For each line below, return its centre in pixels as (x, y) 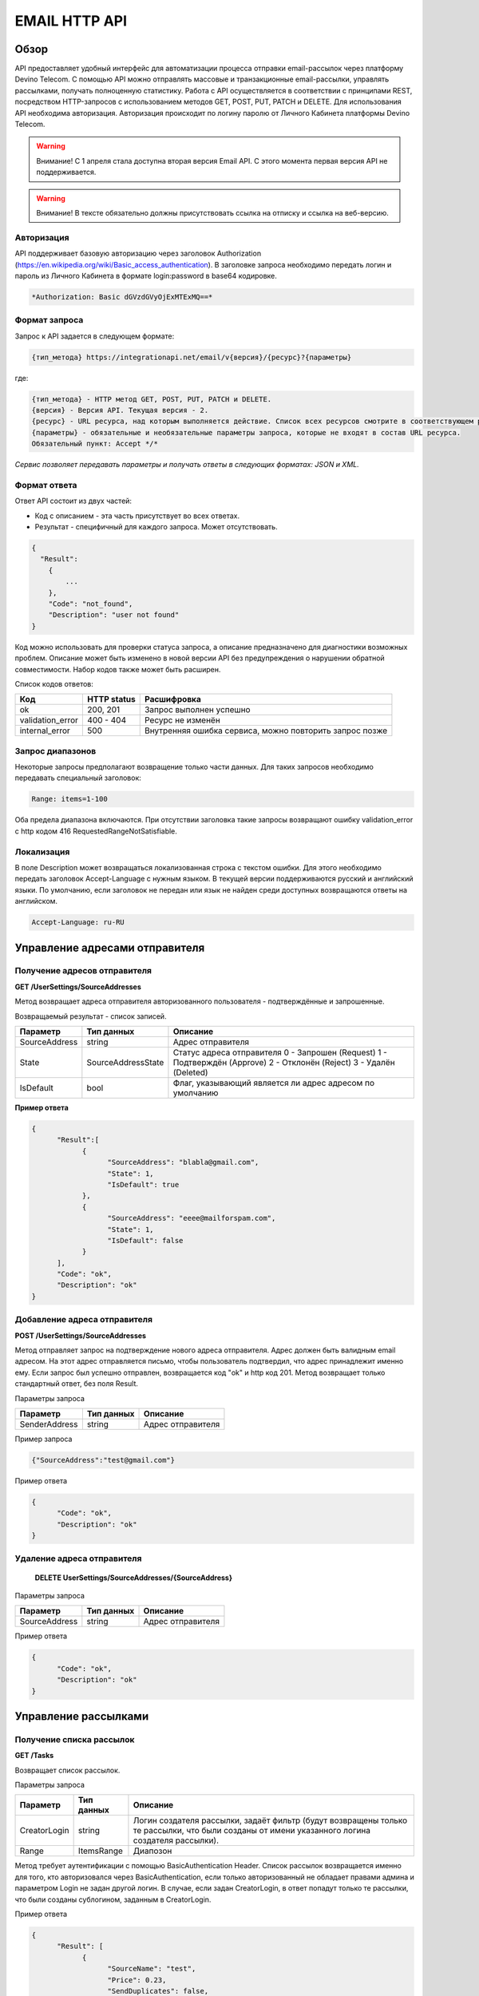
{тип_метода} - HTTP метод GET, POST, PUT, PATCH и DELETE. (152, 399)
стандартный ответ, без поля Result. (77, 1384)
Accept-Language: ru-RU (78, 923)
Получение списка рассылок (75, 1739)
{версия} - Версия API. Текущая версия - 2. (120, 410)
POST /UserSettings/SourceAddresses (81, 1335)
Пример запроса (44, 1439)
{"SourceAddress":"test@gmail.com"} (103, 1460)
